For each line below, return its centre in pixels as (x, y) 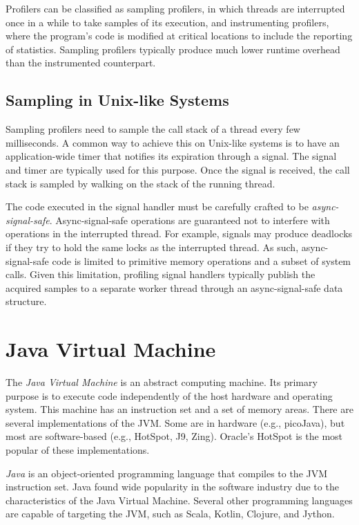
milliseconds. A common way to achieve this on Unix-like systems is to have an (173, 142)
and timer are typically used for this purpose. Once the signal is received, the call (178, 169)
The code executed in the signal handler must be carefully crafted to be (157, 206)
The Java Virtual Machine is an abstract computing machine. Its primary (162, 382)
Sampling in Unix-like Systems (117, 100)
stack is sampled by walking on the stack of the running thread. (140, 183)
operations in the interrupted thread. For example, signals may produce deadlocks (179, 233)
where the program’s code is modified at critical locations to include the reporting (179, 36)
